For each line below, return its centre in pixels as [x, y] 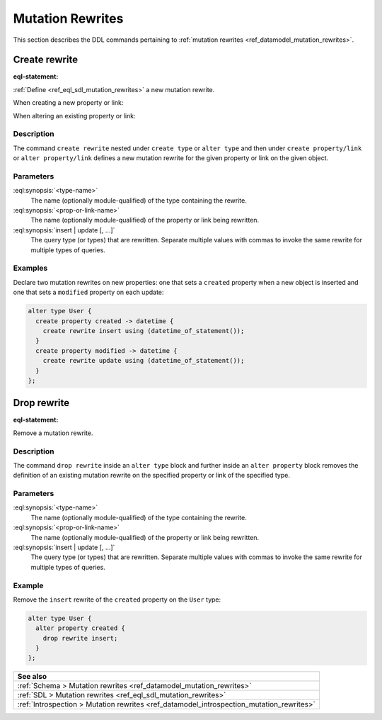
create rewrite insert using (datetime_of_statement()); [144, 331]
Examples [30, 268]
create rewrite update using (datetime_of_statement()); [144, 361]
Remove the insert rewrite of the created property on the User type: [117, 600]
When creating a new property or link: [68, 103]
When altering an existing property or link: [74, 116]
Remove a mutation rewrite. [53, 433]
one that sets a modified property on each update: [88, 292]
